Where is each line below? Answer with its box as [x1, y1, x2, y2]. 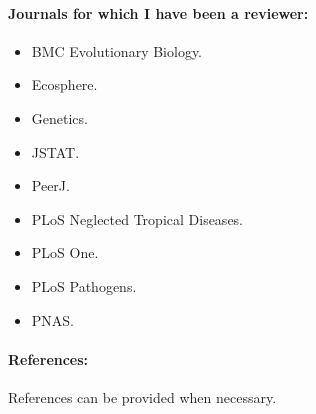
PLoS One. [31, 242, 99, 263]
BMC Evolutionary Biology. [31, 40, 203, 61]
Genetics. [31, 107, 88, 128]
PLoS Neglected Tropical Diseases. [31, 208, 244, 229]
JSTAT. [31, 141, 80, 162]
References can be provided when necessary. [8, 386, 277, 407]
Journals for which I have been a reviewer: [8, 2, 309, 23]
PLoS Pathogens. [31, 275, 137, 296]
